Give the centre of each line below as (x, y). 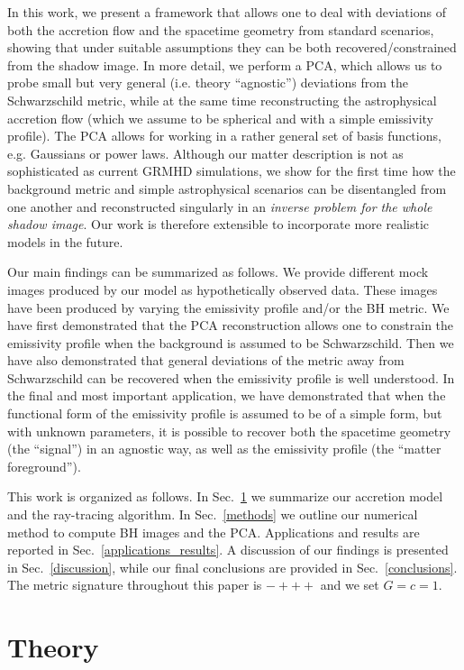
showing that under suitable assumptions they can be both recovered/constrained (232, 47)
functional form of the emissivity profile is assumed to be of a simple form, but (225, 413)
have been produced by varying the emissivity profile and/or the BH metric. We (228, 307)
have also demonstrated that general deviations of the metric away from (206, 360)
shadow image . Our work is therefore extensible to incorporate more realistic (218, 224)
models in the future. (65, 241)
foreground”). (44, 466)
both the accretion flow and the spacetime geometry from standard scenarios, (221, 29)
